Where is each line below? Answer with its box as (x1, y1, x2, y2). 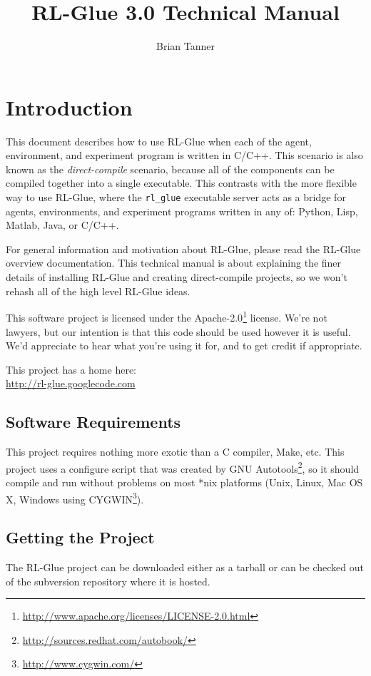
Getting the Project (6, 526, 155, 548)
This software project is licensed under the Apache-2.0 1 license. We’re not (6, 308, 327, 324)
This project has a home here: (6, 362, 136, 377)
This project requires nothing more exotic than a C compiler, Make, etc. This (6, 444, 345, 459)
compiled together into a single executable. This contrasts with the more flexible (6, 175, 357, 190)
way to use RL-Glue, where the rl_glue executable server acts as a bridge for (6, 190, 346, 205)
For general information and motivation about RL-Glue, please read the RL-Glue (6, 241, 361, 256)
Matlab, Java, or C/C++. (6, 217, 119, 232)
